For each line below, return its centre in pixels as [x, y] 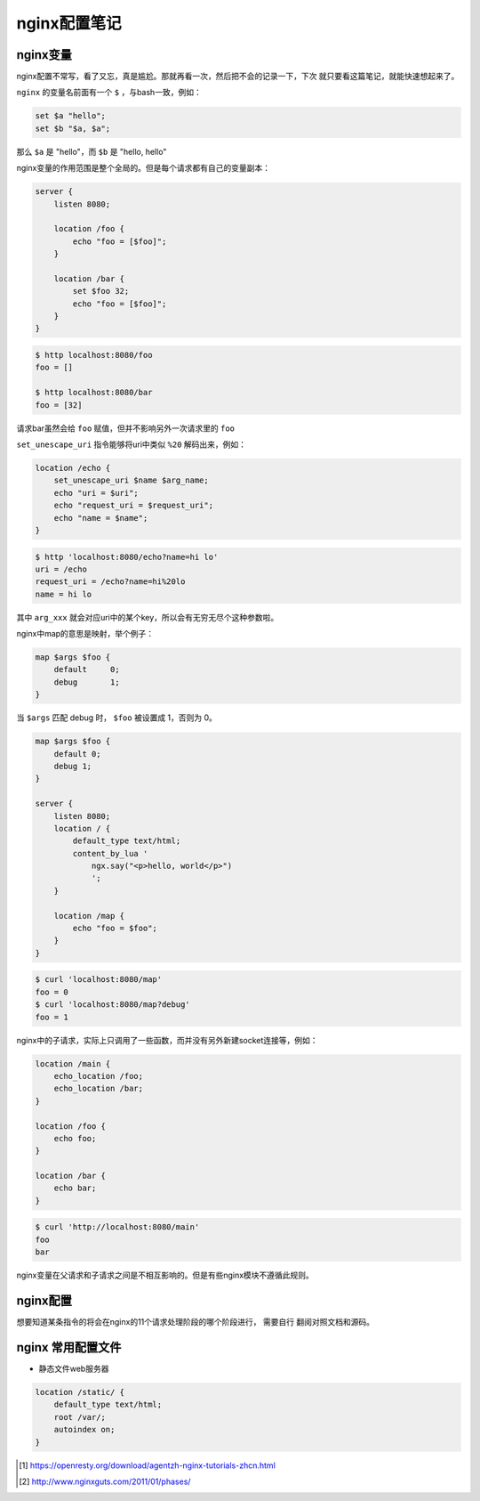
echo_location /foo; [99, 1076]
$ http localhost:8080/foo [94, 355]
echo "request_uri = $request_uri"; [133, 506]
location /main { [73, 1063]
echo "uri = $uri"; [96, 493]
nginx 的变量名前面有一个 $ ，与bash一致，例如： [109, 93]
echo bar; [75, 1188]
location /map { [89, 916]
